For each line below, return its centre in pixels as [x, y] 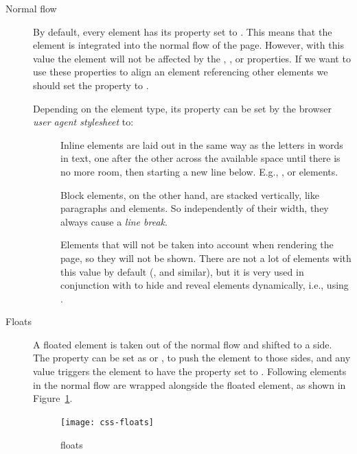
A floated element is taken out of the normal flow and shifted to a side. [183, 344]
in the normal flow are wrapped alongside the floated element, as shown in [189, 384]
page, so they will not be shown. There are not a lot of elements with [206, 258]
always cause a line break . [114, 221]
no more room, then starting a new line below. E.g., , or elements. [199, 171]
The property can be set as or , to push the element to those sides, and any [192, 358]
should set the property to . [91, 85]
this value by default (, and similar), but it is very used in [182, 271]
